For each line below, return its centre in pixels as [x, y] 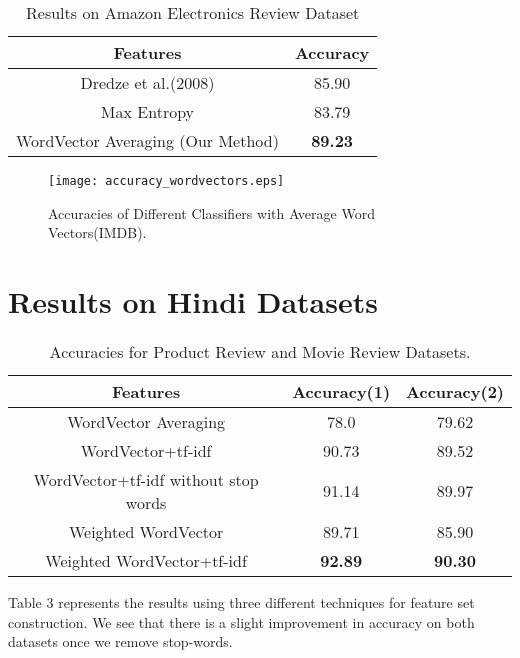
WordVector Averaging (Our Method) [147, 140]
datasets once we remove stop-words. [120, 641]
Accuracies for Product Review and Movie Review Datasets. [260, 351]
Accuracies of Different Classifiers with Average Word [211, 212]
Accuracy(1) [341, 391]
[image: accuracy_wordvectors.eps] [166, 181]
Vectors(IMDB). [97, 232]
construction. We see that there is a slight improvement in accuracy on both [241, 621]
